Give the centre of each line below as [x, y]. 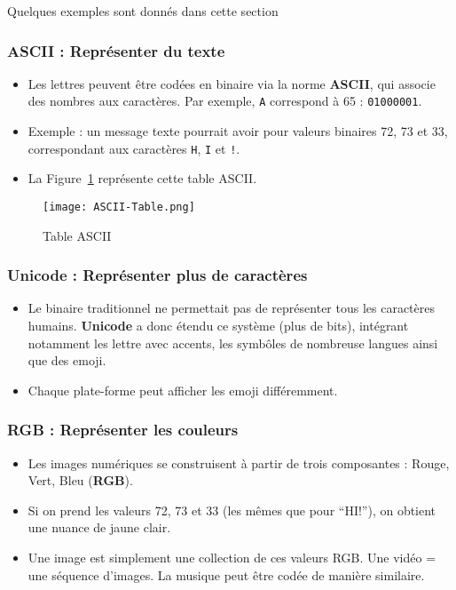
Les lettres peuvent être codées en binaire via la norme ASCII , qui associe [232, 83]
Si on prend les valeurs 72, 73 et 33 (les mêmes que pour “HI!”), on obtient [232, 510]
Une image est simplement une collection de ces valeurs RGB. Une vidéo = [232, 557]
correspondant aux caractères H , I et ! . [134, 148]
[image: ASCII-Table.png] [119, 207]
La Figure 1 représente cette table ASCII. [142, 178]
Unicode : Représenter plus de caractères [157, 275]
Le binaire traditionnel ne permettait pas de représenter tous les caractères [231, 308]
